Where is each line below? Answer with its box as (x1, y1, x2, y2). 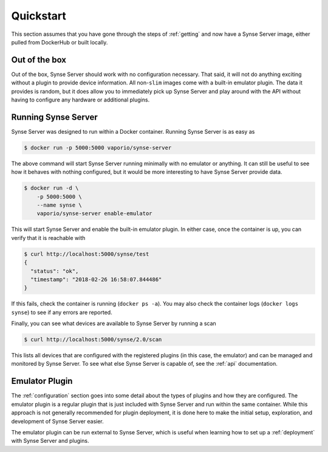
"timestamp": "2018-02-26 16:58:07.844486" (30, 276, 162, 282)
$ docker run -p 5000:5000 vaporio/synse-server (24, 144, 172, 151)
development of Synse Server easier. (11, 417, 104, 425)
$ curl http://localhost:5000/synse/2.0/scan (24, 336, 162, 343)
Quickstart (11, 9, 67, 22)
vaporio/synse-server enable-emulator (36, 210, 152, 217)
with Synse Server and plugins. (11, 437, 89, 445)
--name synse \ (36, 202, 82, 209)
